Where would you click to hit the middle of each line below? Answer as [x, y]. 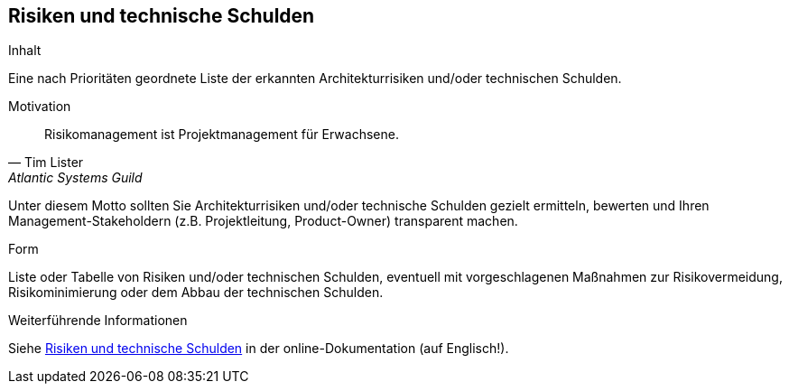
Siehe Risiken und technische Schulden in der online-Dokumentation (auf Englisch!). [259, 349]
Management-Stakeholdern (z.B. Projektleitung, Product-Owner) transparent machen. [263, 221]
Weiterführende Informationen [98, 321]
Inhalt [25, 51]
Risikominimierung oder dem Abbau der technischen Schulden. [196, 293]
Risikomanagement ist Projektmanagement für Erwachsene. [222, 135]
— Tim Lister [46, 163]
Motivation [40, 107]
